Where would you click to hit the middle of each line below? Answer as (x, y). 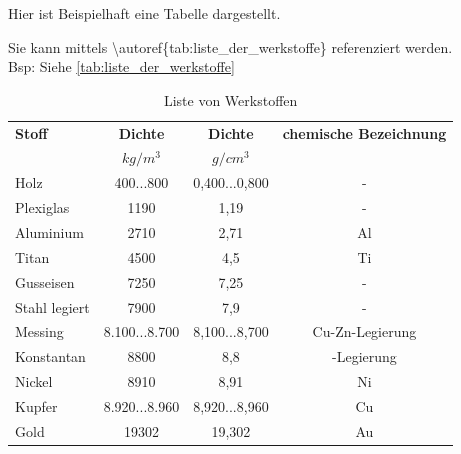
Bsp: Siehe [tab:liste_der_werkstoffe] (121, 66)
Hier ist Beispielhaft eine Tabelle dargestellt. (144, 13)
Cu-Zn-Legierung (364, 331)
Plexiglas (42, 207)
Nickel (34, 381)
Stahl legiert (52, 306)
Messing (39, 331)
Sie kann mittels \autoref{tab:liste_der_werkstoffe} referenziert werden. (230, 46)
